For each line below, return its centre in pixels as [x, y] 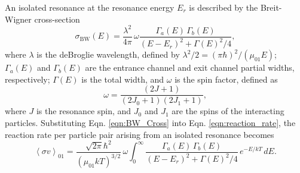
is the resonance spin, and [84, 111]
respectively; [27, 79]
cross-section [57, 19]
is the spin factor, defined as [226, 79]
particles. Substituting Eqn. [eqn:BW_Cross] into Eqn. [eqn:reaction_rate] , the [150, 122]
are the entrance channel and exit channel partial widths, [190, 67]
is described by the [224, 7]
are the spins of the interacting [228, 111]
